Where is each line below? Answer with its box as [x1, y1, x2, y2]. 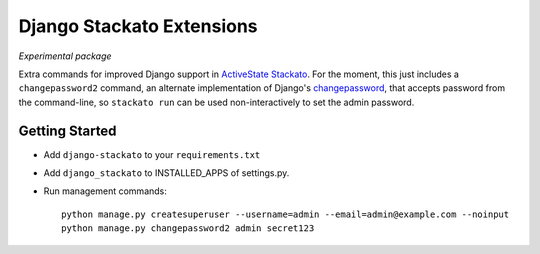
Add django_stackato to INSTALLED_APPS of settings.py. [43, 167, 290, 179]
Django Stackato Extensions [18, 15, 259, 37]
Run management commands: [43, 185, 167, 197]
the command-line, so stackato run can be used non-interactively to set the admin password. [18, 96, 415, 108]
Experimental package [18, 50, 112, 62]
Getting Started [18, 122, 117, 139]
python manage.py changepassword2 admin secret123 [61, 223, 315, 234]
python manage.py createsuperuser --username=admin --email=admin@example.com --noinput [61, 208, 510, 220]
